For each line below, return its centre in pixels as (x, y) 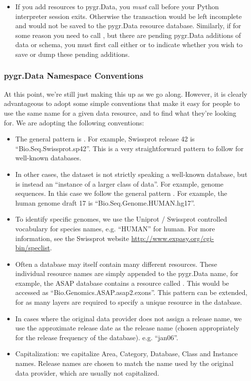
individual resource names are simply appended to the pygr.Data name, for (127, 273)
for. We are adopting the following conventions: (74, 122)
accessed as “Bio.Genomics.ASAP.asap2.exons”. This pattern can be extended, (131, 292)
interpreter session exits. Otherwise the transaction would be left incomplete (128, 16)
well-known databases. (48, 158)
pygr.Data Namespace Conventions (74, 76)
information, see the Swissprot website (72, 238)
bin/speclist (33, 248)
